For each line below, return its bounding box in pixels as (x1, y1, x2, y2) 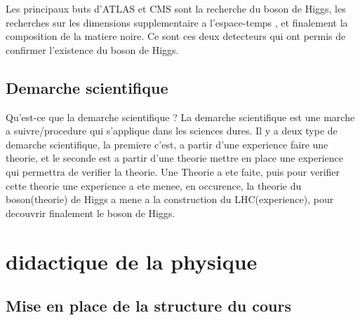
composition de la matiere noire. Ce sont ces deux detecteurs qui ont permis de (6, 29, 346, 43)
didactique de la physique (6, 246, 258, 275)
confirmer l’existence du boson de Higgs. (6, 42, 179, 57)
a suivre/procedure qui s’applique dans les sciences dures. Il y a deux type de (6, 123, 338, 138)
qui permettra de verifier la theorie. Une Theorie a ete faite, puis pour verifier (6, 164, 340, 179)
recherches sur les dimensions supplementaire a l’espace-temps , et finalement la (6, 15, 348, 29)
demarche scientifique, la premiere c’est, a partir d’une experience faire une (6, 137, 328, 151)
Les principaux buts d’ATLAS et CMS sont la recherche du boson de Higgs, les (6, 1, 346, 15)
